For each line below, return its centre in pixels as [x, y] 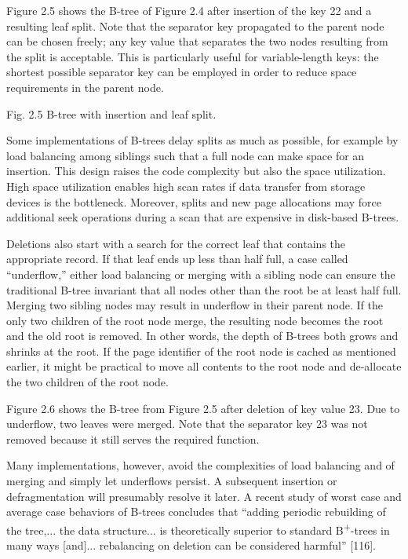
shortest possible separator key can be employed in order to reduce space [182, 72]
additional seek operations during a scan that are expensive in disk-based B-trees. [203, 217]
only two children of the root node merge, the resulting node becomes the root [195, 320]
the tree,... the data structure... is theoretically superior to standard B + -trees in [198, 528]
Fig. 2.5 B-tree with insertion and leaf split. [111, 113]
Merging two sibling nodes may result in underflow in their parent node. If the [195, 305]
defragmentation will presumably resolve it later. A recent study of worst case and [204, 496]
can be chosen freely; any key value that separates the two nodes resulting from [197, 41]
